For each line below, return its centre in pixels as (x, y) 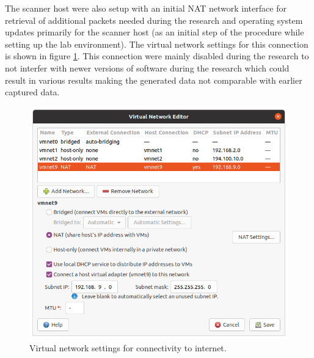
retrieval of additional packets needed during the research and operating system (154, 20)
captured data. (32, 92)
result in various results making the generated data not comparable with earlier (154, 80)
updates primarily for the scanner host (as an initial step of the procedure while (155, 32)
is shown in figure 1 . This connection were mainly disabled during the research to (157, 56)
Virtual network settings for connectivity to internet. (128, 348)
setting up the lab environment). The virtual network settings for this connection (157, 44)
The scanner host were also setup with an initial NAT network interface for (146, 8)
